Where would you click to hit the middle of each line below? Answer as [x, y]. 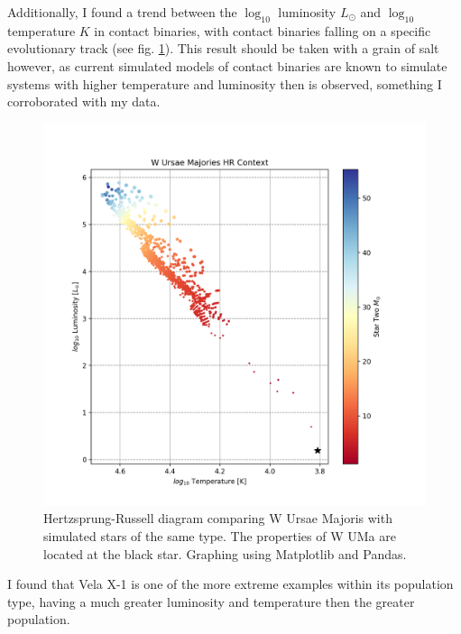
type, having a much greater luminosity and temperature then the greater [211, 601]
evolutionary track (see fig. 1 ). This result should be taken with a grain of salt [223, 48]
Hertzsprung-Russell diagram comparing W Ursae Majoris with [218, 518]
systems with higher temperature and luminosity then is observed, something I [225, 83]
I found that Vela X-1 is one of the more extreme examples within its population [230, 584]
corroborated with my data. [84, 101]
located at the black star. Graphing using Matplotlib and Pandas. [225, 553]
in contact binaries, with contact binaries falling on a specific [263, 30]
